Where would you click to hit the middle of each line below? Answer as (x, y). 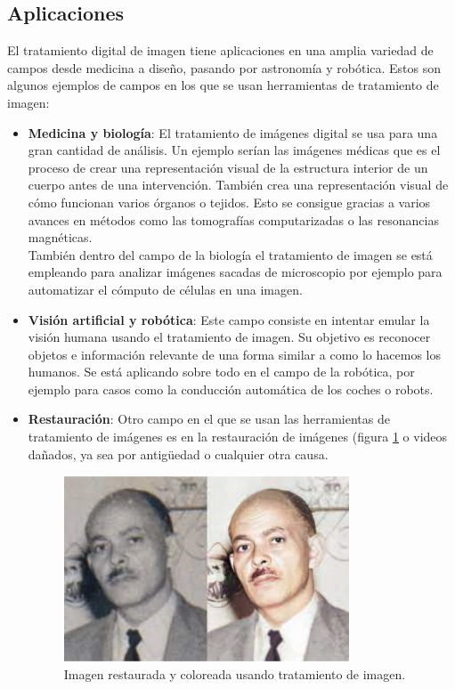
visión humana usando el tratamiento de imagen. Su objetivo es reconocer (229, 337)
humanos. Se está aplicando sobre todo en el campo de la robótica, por (221, 372)
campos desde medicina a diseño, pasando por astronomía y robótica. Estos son (224, 67)
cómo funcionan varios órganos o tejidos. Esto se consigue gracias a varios (229, 202)
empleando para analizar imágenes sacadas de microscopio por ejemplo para (235, 272)
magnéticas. (60, 237)
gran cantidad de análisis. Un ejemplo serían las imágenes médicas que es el (234, 150)
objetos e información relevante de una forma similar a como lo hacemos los (234, 354)
